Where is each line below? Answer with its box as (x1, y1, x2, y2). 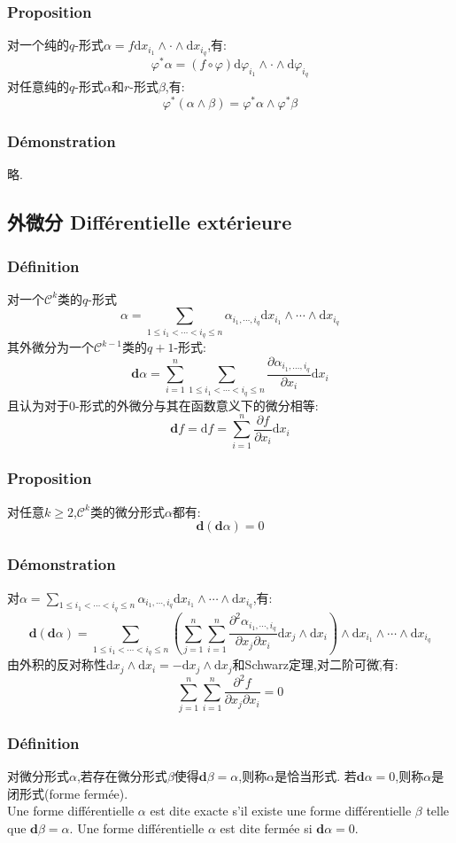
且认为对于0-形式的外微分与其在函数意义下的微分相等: (7, 395, 319, 414)
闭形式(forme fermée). (7, 784, 128, 802)
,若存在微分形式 (76, 767, 167, 785)
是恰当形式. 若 (274, 767, 357, 785)
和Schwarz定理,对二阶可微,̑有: (232, 655, 398, 674)
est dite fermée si (220, 819, 313, 838)
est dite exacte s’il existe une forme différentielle (150, 801, 412, 820)
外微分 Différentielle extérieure (7, 208, 292, 236)
